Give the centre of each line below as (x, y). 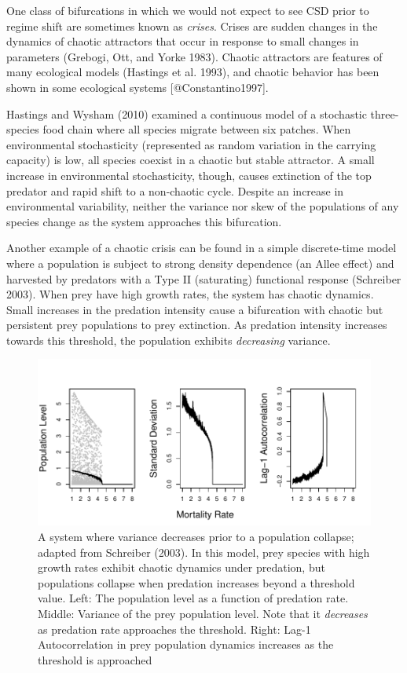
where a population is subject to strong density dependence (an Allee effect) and (200, 263)
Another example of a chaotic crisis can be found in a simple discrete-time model (202, 248)
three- (385, 113)
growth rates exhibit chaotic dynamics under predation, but (181, 567)
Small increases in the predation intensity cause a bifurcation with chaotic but (195, 309)
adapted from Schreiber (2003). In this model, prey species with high (204, 552)
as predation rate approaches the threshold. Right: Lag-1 (174, 629)
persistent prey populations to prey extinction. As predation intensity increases (197, 325)
